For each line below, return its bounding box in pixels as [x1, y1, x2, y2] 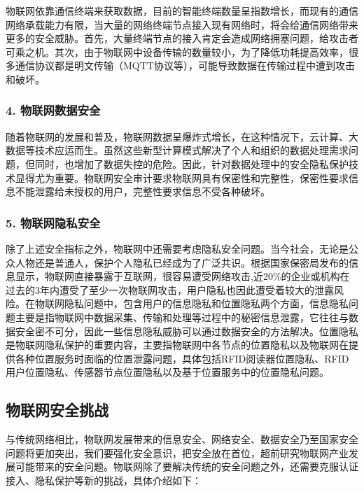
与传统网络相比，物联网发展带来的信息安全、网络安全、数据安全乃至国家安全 [6, 432, 358, 447]
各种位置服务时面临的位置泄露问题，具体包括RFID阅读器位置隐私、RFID [15, 351, 349, 365]
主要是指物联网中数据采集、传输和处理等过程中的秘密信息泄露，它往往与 [15, 309, 349, 324]
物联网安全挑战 [6, 399, 108, 421]
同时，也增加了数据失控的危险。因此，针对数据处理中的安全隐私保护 [34, 156, 349, 171]
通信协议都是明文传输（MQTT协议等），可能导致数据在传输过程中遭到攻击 [15, 58, 355, 73]
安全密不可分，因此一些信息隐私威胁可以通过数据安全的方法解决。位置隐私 [15, 323, 358, 338]
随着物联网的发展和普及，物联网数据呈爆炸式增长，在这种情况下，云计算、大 [6, 129, 358, 143]
